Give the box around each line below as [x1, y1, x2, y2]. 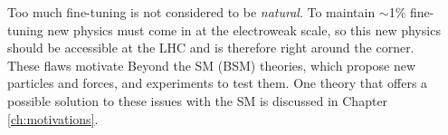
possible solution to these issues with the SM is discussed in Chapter [7, 91, 388, 110]
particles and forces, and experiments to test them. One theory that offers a [7, 73, 428, 92]
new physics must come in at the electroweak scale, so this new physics [47, 20, 441, 39]
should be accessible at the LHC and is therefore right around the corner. [7, 38, 415, 57]
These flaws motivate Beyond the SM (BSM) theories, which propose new [7, 55, 416, 74]
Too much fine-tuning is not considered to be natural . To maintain [7, 3, 376, 21]
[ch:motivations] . [7, 109, 99, 128]
